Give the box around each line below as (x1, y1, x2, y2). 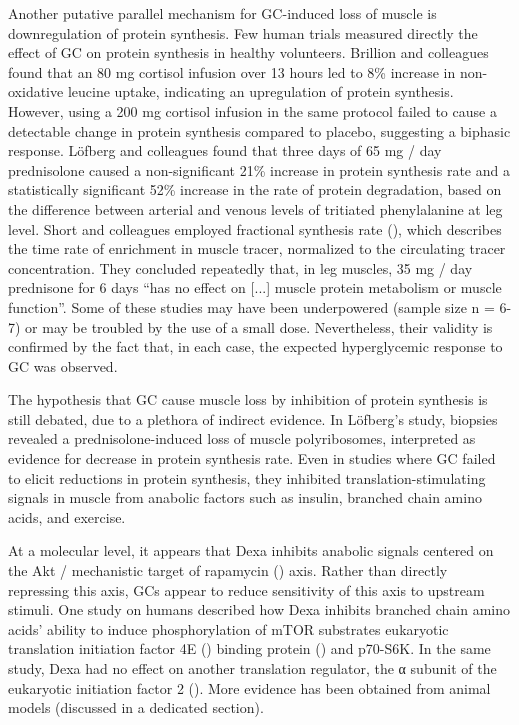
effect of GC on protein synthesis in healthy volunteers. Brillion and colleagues (8, 42, 489, 63)
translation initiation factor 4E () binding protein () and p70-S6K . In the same (8, 638, 491, 659)
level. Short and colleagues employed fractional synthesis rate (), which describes (8, 218, 502, 239)
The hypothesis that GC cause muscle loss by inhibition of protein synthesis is (8, 389, 488, 410)
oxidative (8, 81, 64, 102)
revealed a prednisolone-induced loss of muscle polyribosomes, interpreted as (8, 428, 476, 449)
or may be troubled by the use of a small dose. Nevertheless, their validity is (25, 316, 493, 337)
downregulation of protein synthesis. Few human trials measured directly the (8, 22, 478, 43)
